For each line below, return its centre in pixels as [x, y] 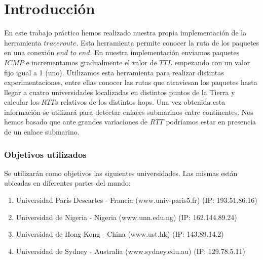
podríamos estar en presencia [211, 122]
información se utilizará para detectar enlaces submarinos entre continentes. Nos [129, 112]
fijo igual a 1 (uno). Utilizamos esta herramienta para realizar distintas [114, 72]
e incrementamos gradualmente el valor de [91, 62]
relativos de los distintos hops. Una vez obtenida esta [143, 102]
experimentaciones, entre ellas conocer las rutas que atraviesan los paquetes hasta [131, 82]
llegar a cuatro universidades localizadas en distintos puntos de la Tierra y [120, 92]
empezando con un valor [212, 62]
